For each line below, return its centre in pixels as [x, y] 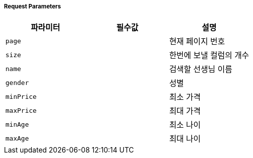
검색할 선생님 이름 [201, 69]
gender [17, 82]
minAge [17, 124]
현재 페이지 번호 [197, 41]
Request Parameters [33, 6]
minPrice [21, 96]
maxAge [17, 138]
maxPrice [21, 110]
